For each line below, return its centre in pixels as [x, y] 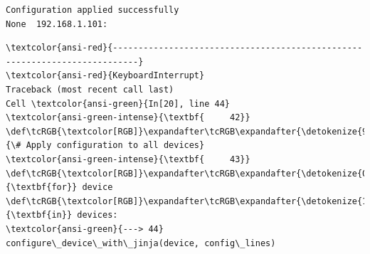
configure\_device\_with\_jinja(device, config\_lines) [141, 243]
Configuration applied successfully [92, 10]
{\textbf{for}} [42, 187]
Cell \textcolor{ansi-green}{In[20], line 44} [118, 104]
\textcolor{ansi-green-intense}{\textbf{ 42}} [128, 118]
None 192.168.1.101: [57, 24]
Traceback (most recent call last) [90, 89]
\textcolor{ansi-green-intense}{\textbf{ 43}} [128, 159]
